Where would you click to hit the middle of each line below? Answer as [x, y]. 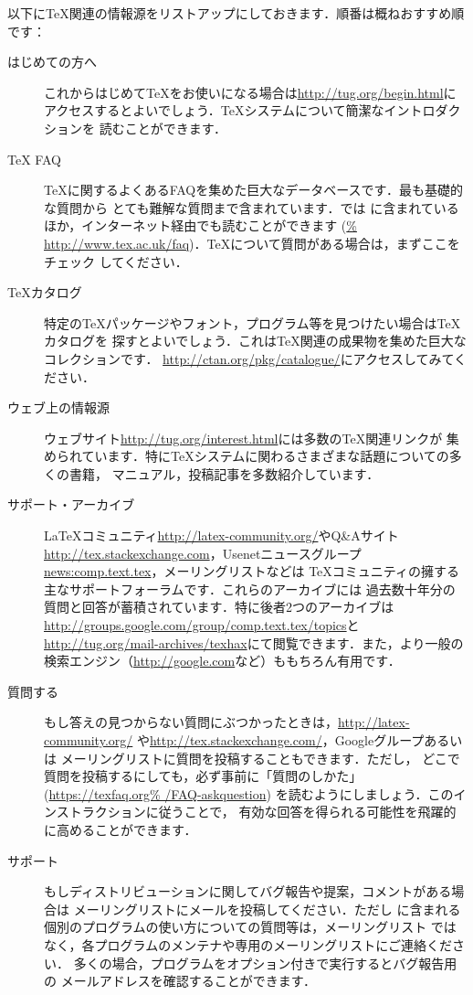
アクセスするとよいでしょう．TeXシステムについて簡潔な [214, 110]
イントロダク [422, 110]
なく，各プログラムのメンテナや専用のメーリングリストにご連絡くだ [248, 944]
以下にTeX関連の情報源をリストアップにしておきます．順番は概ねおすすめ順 [236, 13]
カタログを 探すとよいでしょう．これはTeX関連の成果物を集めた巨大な [255, 341]
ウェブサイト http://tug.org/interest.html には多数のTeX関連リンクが [243, 438]
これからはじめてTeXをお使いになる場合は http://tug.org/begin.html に [250, 92]
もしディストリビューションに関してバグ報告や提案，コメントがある [248, 891]
